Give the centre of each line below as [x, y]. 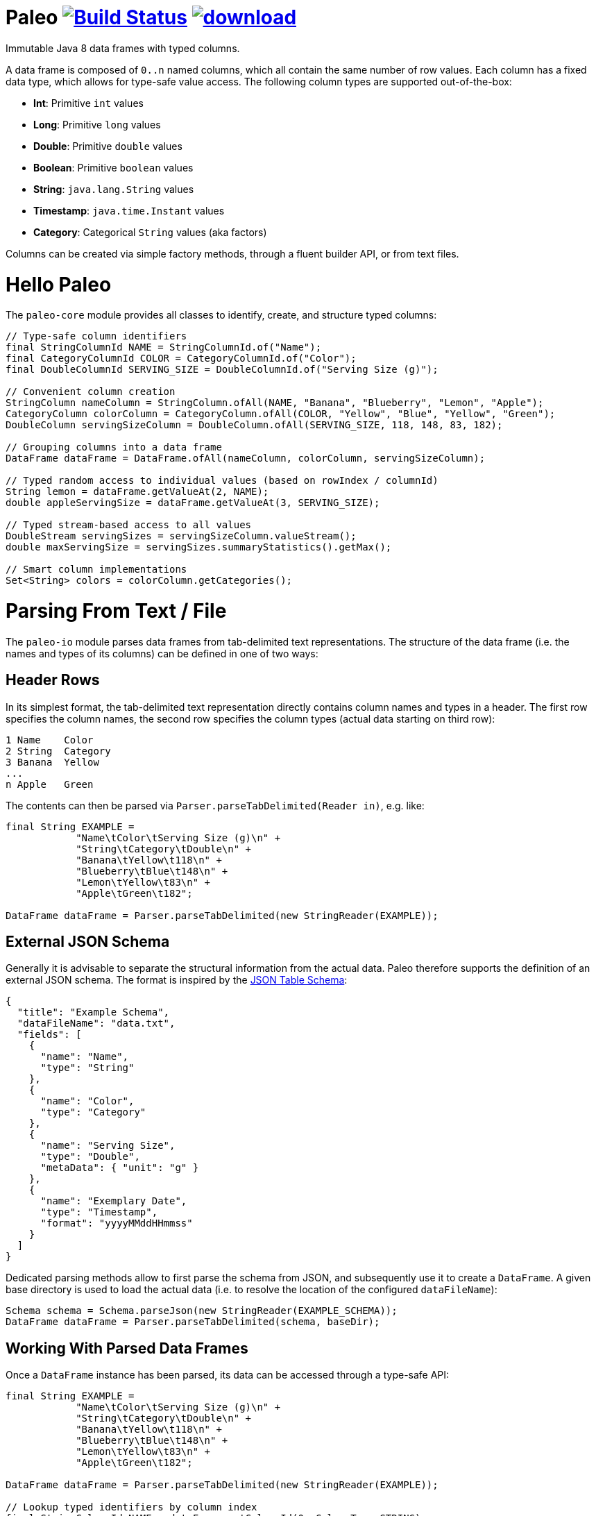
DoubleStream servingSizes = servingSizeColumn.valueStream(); [181, 536]
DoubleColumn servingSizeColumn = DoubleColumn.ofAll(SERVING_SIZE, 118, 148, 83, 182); [254, 425]
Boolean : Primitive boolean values [113, 167]
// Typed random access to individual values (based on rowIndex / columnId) [222, 481]
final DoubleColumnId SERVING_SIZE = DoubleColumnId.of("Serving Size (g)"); [222, 370]
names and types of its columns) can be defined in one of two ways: [162, 653]
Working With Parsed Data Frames [127, 1348]
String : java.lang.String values [114, 189]
